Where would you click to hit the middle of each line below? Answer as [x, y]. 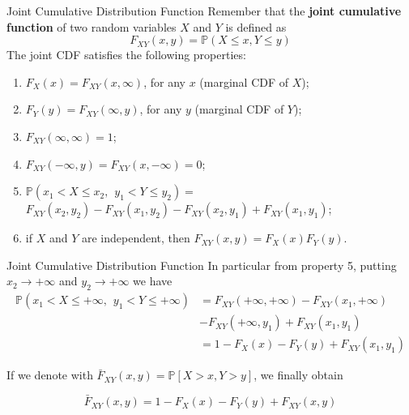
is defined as [256, 26]
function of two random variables [92, 26]
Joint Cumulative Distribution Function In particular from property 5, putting [202, 265]
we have [153, 281]
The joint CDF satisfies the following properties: [126, 55]
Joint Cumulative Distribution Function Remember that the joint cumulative [204, 11]
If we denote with [50, 375]
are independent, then [136, 238]
